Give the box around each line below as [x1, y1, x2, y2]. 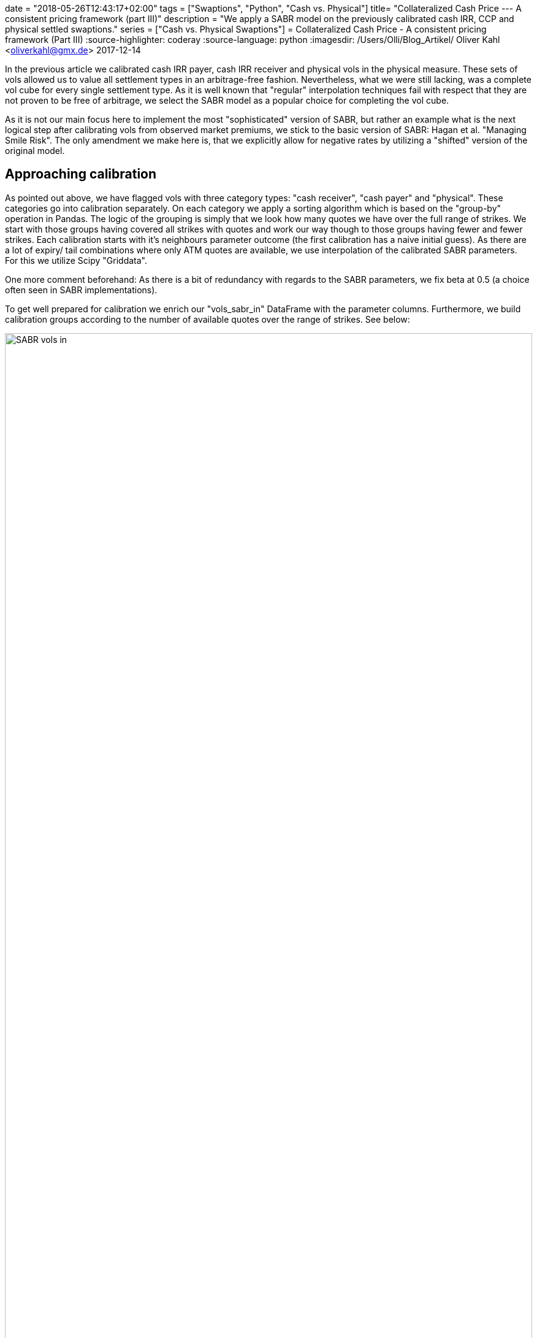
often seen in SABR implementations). [5, 284, 158, 295]
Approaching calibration [5, 166, 157, 182]
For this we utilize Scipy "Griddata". [5, 255, 148, 266]
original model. [5, 145, 65, 156]
